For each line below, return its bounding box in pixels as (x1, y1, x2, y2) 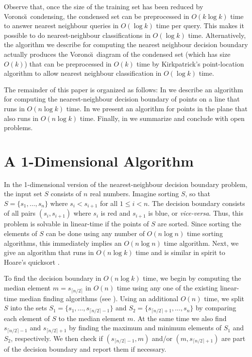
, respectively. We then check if (11, 333, 103, 343)
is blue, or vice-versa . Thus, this (148, 208, 243, 218)
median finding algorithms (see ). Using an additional (19, 293, 179, 303)
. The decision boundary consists (148, 198, 245, 208)
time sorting (186, 228, 223, 238)
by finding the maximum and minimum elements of (69, 323, 221, 333)
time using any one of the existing (117, 283, 218, 293)
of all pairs (4, 208, 36, 218)
